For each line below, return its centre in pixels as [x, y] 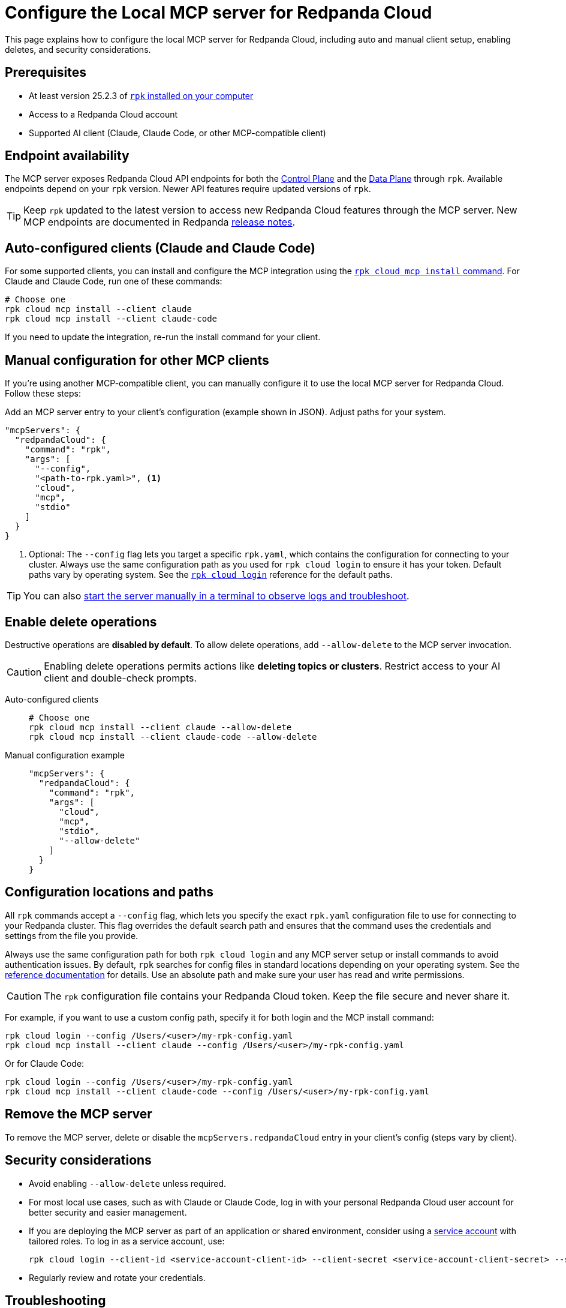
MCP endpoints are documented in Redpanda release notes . [159, 222]
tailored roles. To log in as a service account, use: [127, 1241]
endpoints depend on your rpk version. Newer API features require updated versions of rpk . [188, 189]
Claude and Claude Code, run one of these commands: [114, 281]
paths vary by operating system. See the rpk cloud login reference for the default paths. [211, 575]
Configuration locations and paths [109, 892]
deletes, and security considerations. [78, 49]
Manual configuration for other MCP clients [137, 360]
